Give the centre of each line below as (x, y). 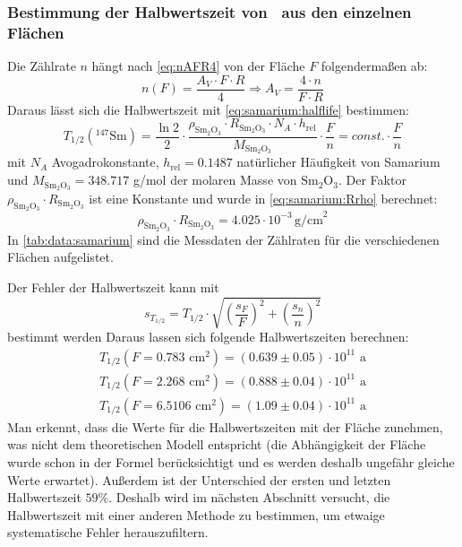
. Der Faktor (372, 180)
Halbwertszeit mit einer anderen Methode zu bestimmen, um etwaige (196, 514)
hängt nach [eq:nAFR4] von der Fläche (198, 66)
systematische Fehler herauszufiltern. (108, 532)
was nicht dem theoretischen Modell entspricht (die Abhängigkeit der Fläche (217, 444)
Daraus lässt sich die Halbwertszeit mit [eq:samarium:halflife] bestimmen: (208, 109)
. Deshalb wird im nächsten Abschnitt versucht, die (249, 497)
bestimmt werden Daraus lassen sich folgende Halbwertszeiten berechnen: (208, 337)
